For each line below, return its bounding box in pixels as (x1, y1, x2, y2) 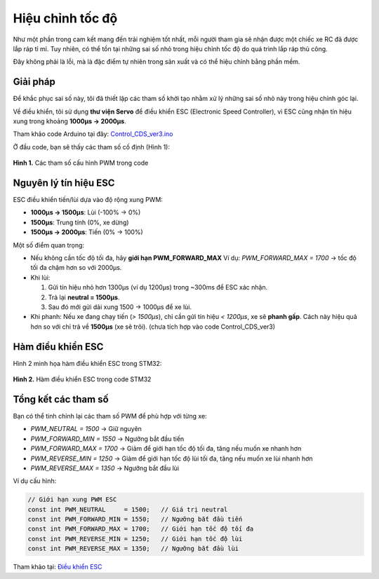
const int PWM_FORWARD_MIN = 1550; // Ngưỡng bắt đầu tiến (27, 515, 243, 524)
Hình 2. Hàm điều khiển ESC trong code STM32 (13, 375, 152, 383)
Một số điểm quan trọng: (13, 240, 84, 249)
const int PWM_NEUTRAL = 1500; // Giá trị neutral (27, 505, 228, 513)
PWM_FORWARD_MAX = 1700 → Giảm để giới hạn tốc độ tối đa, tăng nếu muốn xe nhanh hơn (30, 444, 302, 453)
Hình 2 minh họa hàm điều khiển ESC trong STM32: (13, 359, 162, 367)
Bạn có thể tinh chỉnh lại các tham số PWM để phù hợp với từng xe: (13, 411, 207, 420)
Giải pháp (13, 76, 56, 88)
